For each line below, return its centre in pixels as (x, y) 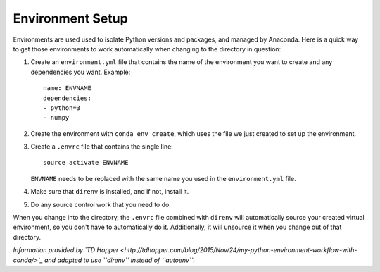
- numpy (56, 118)
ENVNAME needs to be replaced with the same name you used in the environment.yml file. (163, 178)
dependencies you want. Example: (81, 72)
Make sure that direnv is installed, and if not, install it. (110, 192)
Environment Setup (70, 18)
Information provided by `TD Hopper (66, 250)
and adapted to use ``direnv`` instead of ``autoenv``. (120, 260)
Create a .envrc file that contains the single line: (102, 147)
